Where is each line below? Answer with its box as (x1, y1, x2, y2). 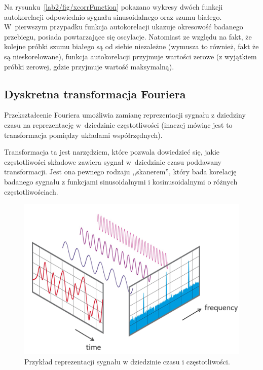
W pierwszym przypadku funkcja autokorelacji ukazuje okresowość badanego (4, 21, 243, 32)
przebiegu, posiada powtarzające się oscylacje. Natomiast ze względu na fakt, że (4, 31, 252, 42)
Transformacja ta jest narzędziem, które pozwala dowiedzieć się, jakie (4, 146, 220, 157)
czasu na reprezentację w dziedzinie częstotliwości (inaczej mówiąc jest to (4, 119, 233, 130)
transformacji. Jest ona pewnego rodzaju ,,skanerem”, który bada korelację (4, 166, 237, 177)
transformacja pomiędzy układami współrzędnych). (4, 129, 163, 140)
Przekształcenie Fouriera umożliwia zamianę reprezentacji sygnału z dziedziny (4, 109, 246, 120)
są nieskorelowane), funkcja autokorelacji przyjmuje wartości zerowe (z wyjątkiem (4, 51, 257, 61)
